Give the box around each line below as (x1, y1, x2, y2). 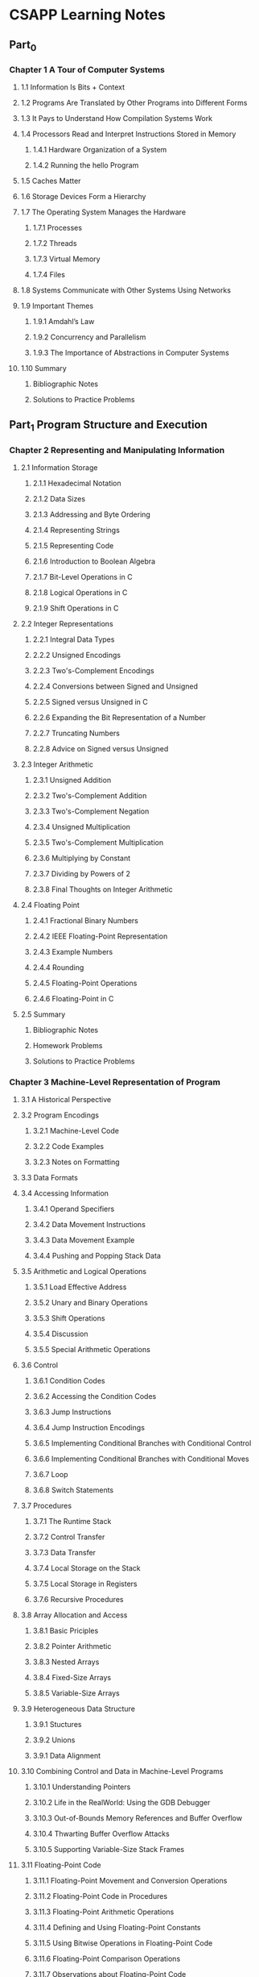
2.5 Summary (20, 1009, 66, 1019)
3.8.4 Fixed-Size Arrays (32, 1673, 112, 1683)
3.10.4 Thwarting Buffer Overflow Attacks (32, 1829, 170, 1839)
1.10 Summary (20, 364, 67, 373)
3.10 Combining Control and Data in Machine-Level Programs (20, 1767, 224, 1776)
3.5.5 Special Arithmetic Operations (32, 1345, 151, 1355)
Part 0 (9, 38, 37, 53)
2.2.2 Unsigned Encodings (32, 650, 121, 660)
